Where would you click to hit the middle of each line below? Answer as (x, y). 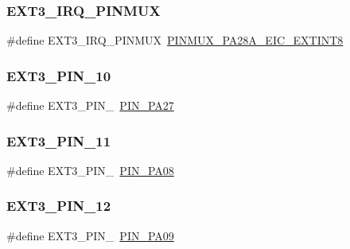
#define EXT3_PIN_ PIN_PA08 (90, 170)
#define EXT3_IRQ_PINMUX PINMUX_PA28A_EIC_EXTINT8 (175, 40)
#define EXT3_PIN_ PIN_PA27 (90, 105)
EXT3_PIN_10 (59, 75)
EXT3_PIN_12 (59, 206)
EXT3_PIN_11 (59, 140)
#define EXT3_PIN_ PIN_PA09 (90, 235)
